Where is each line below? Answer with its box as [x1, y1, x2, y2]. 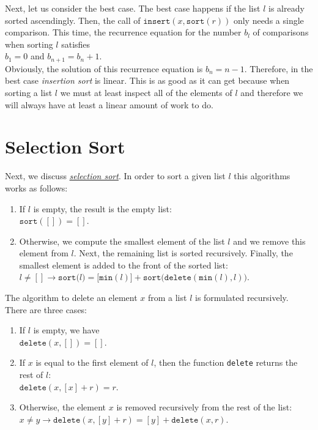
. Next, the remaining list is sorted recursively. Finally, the [73, 247, 293, 259]
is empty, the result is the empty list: [33, 202, 172, 215]
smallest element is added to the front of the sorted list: [19, 258, 228, 271]
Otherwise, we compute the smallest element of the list [19, 234, 225, 247]
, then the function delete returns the [153, 356, 298, 369]
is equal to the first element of [35, 356, 149, 369]
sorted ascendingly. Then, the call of [5, 13, 141, 26]
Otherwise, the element [19, 401, 106, 413]
